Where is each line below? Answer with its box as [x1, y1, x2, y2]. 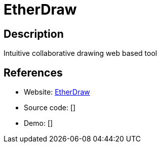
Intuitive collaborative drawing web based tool [4, 49, 157, 58]
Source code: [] [24, 103, 76, 112]
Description [4, 27, 64, 40]
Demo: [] [24, 119, 53, 128]
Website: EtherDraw [24, 88, 90, 97]
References [4, 66, 63, 79]
